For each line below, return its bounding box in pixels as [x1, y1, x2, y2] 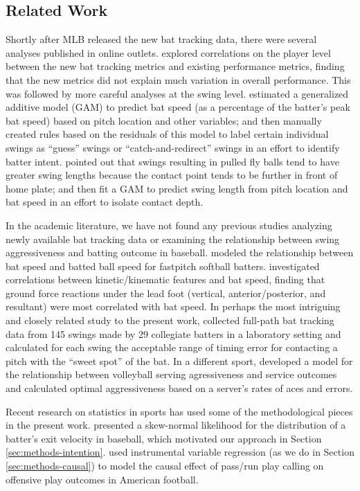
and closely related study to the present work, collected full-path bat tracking [6, 313, 334, 328]
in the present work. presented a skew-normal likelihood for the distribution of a [6, 418, 346, 432]
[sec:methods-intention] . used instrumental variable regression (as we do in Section [6, 445, 354, 459]
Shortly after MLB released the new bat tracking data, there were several [6, 32, 317, 46]
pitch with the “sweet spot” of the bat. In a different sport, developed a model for [6, 353, 353, 368]
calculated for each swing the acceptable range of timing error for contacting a [6, 340, 338, 355]
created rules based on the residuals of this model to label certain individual [6, 127, 329, 141]
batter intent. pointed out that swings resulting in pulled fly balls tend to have [6, 154, 339, 168]
